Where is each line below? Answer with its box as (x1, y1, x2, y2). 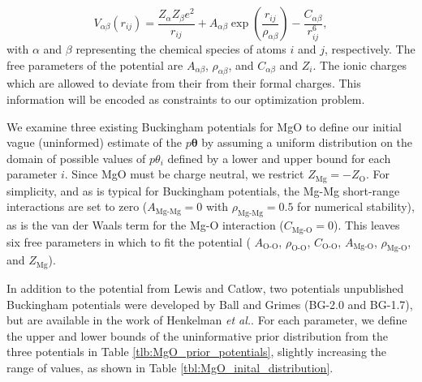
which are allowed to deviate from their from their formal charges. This (6, 75, 361, 92)
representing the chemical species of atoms (75, 41, 286, 57)
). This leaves (334, 217, 400, 234)
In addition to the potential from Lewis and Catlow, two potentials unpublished (6, 279, 404, 296)
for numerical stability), (297, 198, 415, 215)
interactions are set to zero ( (6, 198, 148, 215)
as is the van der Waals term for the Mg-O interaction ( (6, 217, 284, 234)
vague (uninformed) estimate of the (6, 134, 182, 151)
